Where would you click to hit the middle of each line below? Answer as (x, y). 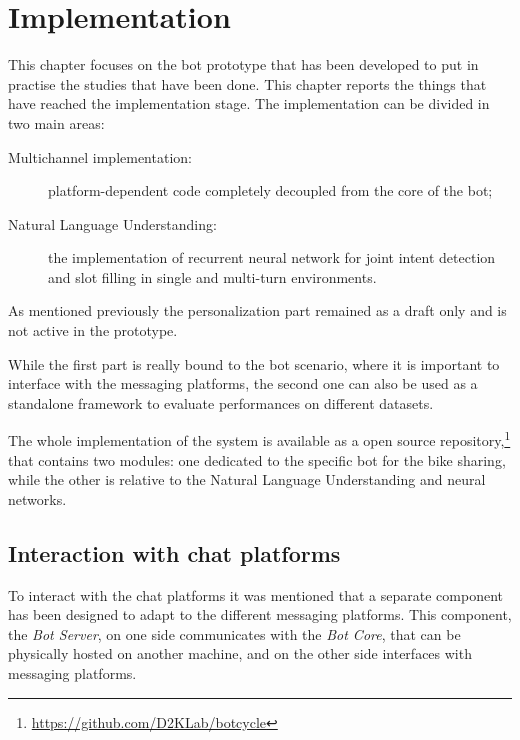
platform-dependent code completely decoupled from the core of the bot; (270, 190)
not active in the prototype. (93, 330)
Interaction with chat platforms (174, 552)
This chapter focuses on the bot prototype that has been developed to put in (243, 64)
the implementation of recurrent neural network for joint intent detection (272, 257)
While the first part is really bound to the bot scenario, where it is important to (254, 363)
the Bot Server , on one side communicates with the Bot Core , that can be (234, 633)
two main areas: (56, 122)
